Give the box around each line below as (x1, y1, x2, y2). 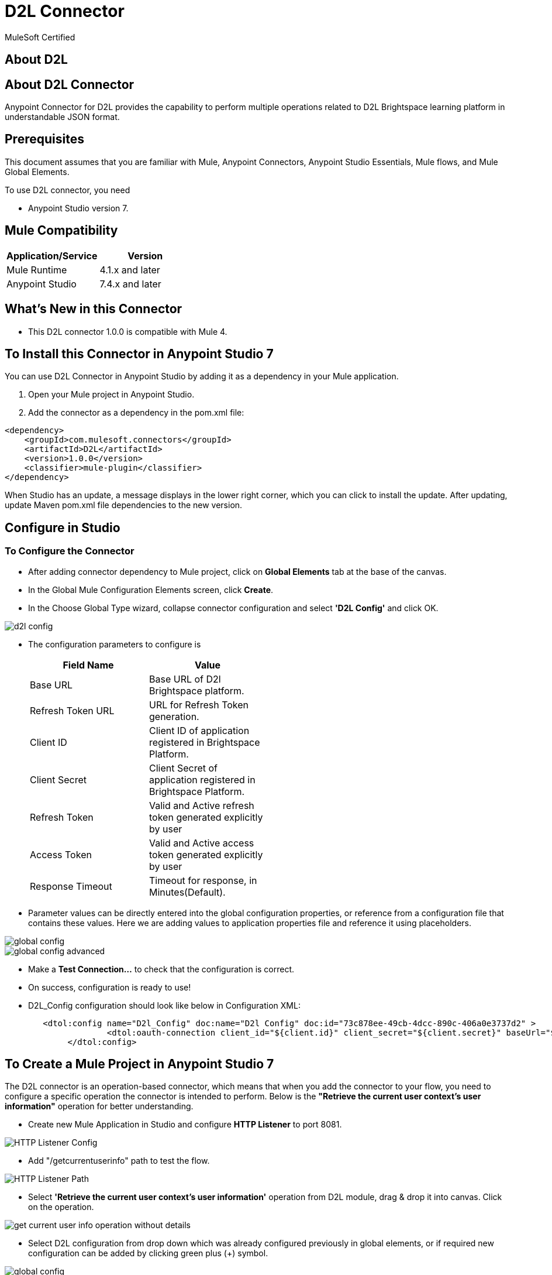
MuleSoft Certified (5, 32, 75, 42)
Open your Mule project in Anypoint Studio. (28, 389, 195, 400)
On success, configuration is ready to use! (28, 982, 191, 992)
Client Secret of (149, 762, 218, 774)
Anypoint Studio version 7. (28, 203, 129, 213)
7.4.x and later (99, 277, 161, 290)
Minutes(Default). (149, 886, 226, 898)
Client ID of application (149, 724, 250, 736)
